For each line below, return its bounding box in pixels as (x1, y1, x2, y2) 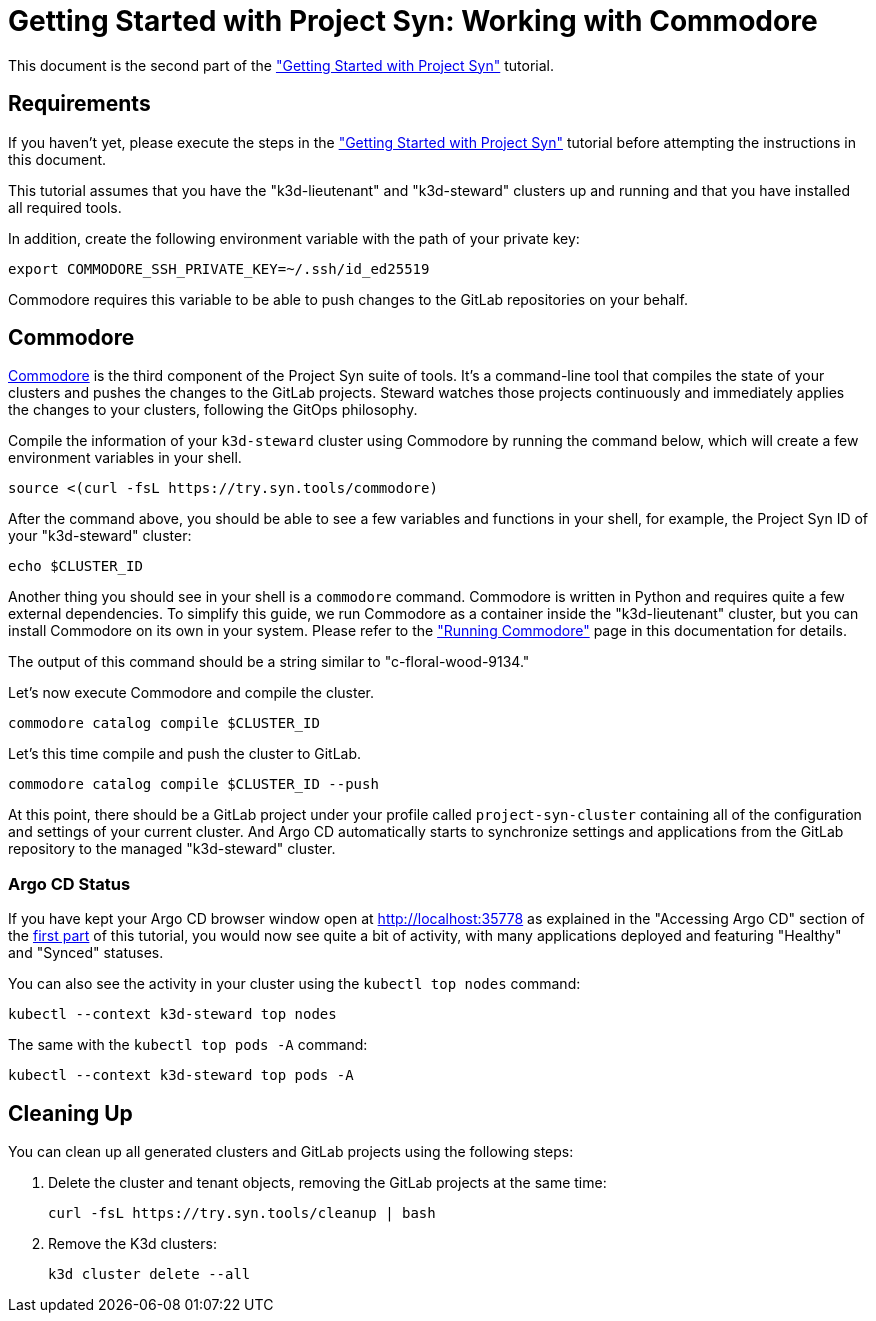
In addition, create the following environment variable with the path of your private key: (8, 229, 580, 247)
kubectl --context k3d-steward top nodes (8, 1006, 337, 1023)
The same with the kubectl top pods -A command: (8, 1036, 368, 1054)
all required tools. (8, 198, 122, 216)
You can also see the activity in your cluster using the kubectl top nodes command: (8, 975, 581, 993)
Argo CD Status (8, 873, 131, 894)
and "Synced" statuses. (8, 944, 164, 962)
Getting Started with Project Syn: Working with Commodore (8, 4, 818, 38)
